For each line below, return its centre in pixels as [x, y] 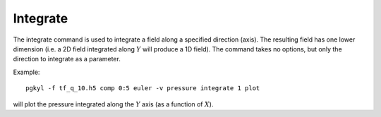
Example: [26, 72]
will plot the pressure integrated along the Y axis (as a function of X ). [113, 104]
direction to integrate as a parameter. [67, 59]
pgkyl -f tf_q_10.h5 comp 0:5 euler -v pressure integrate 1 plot [143, 88]
